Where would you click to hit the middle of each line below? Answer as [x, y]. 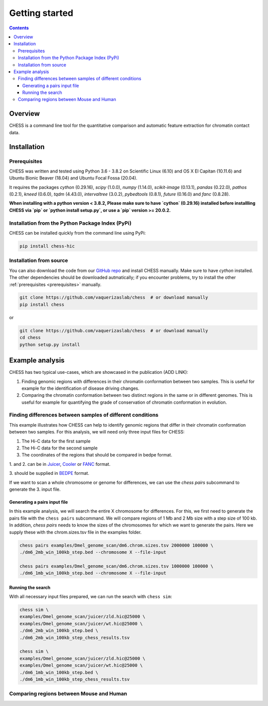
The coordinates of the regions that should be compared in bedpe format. [97, 455]
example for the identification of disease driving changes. [81, 388]
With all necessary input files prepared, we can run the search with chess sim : [91, 597]
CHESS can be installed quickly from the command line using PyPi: [77, 233]
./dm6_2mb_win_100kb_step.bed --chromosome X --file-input [93, 552]
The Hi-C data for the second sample [60, 448]
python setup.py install [50, 345]
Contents [19, 28]
